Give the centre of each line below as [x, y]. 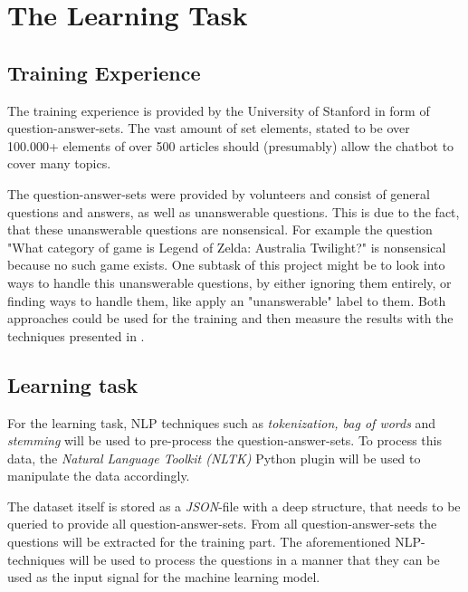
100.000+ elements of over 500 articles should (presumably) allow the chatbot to [231, 145]
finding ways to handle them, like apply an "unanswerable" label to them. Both [227, 300]
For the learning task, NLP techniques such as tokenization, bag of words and [222, 422]
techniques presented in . [76, 335]
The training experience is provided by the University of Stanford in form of [219, 110]
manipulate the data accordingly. [99, 476]
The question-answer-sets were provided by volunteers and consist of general [219, 193]
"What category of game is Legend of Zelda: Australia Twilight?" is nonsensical [227, 247]
